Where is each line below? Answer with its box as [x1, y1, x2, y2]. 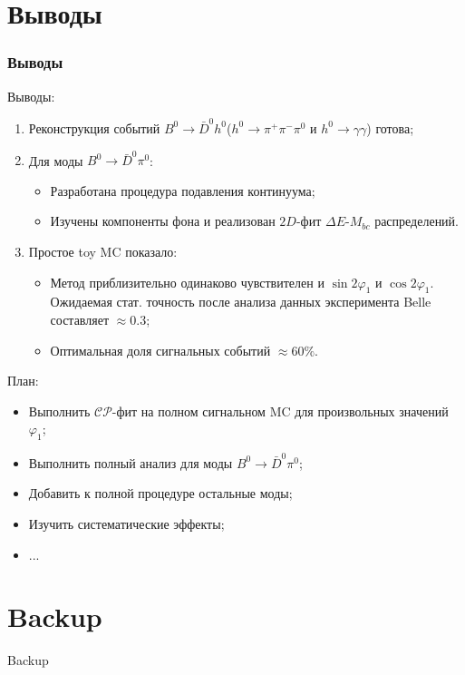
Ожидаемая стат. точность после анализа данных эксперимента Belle [50, 292, 431, 311]
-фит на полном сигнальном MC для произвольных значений [111, 401, 449, 420]
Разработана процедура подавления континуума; [50, 181, 315, 200]
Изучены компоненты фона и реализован [50, 211, 276, 230]
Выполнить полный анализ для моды [28, 453, 233, 472]
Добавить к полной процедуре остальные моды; [28, 484, 293, 503]
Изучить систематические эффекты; [28, 514, 225, 533]
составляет [50, 309, 110, 328]
